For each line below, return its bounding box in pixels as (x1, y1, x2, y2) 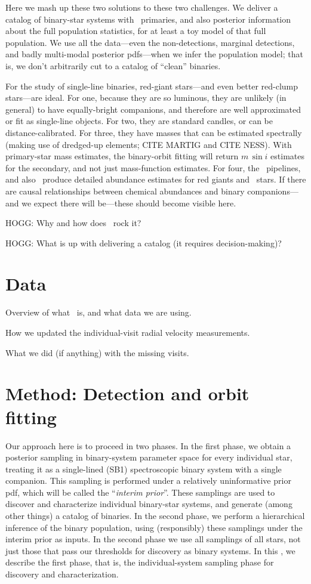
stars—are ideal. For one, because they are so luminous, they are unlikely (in (5, 91, 287, 104)
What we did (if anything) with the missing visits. (5, 346, 189, 359)
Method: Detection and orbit (5, 381, 250, 406)
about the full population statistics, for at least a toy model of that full (5, 24, 266, 37)
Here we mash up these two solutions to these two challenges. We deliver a (5, 1, 278, 13)
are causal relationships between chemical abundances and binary (5, 184, 245, 197)
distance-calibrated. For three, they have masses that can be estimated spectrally (5, 126, 302, 138)
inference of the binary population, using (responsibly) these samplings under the (5, 521, 303, 533)
